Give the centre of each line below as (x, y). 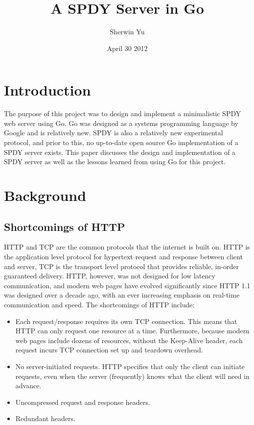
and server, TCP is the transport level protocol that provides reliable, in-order (121, 266)
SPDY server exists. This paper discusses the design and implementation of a (120, 152)
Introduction (47, 90)
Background (45, 195)
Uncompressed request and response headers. (83, 402)
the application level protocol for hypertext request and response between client (124, 256)
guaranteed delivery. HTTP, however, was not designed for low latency (110, 276)
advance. (28, 386)
